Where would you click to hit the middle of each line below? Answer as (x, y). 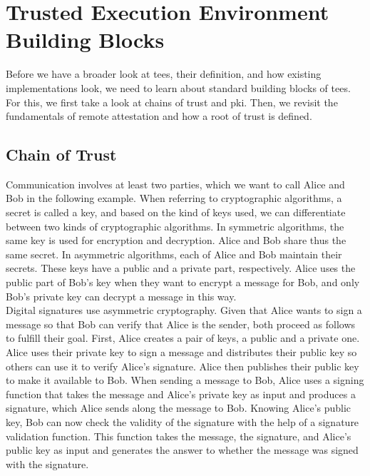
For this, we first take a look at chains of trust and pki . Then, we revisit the (172, 102)
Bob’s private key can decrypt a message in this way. (121, 296)
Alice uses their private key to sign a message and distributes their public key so (181, 352)
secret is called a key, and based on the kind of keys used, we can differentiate (176, 212)
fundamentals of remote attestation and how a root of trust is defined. (159, 116)
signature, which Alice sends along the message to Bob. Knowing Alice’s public (179, 408)
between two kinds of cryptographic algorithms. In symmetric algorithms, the (175, 226)
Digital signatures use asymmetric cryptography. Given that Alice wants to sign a (184, 310)
